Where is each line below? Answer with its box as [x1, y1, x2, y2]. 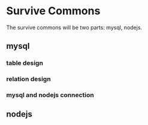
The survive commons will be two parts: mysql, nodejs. [6, 24, 143, 31]
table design [6, 59, 44, 67]
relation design [6, 75, 51, 83]
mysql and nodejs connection [6, 91, 94, 99]
